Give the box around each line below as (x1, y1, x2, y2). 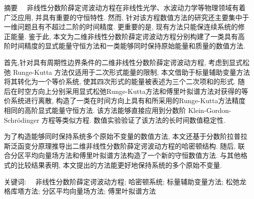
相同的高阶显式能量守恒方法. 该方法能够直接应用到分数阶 (4, 105, 186, 115)
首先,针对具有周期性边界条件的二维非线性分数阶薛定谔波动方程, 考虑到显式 (4, 57, 243, 67)
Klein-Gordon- (188, 105, 232, 115)
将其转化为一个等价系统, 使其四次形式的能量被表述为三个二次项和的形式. (4, 76, 236, 87)
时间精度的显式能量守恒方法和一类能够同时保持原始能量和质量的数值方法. (10, 41, 245, 51)
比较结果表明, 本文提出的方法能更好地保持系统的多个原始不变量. (17, 159, 222, 170)
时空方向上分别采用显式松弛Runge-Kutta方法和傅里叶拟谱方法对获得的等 (17, 86, 248, 96)
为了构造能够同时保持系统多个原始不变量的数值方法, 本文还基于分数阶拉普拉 (4, 131, 248, 141)
